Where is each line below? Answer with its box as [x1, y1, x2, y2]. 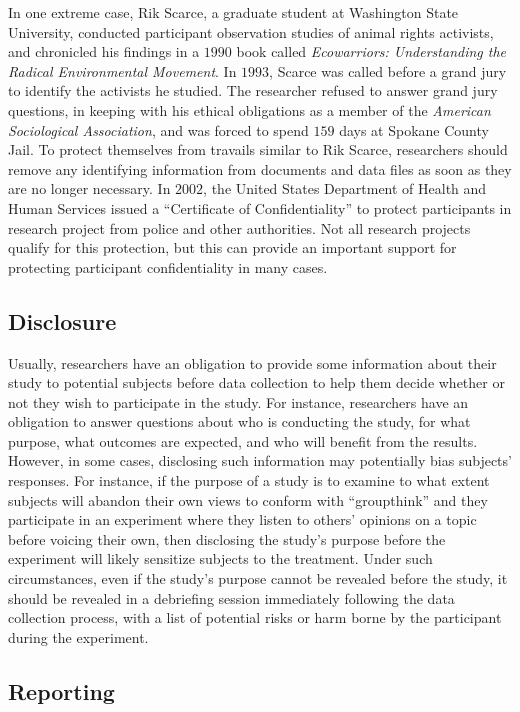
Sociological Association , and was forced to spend [8, 119, 309, 140]
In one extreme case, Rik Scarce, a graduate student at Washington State [8, 2, 459, 22]
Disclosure [8, 305, 117, 336]
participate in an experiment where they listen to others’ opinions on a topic [8, 509, 477, 530]
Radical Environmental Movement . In [8, 60, 237, 81]
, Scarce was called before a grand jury [269, 60, 507, 81]
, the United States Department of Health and [203, 178, 487, 199]
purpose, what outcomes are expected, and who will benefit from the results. [8, 430, 478, 451]
